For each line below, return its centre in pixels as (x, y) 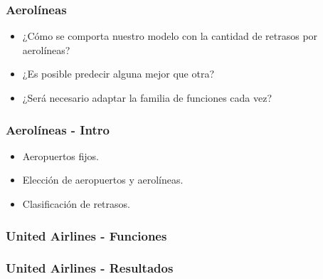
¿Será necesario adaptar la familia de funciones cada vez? (147, 98)
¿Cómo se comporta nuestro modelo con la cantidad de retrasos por (170, 36)
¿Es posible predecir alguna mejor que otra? (118, 74)
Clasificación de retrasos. (76, 204)
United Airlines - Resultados (90, 268)
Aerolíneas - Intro (58, 129)
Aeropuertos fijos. (60, 156)
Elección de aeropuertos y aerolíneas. (103, 180)
